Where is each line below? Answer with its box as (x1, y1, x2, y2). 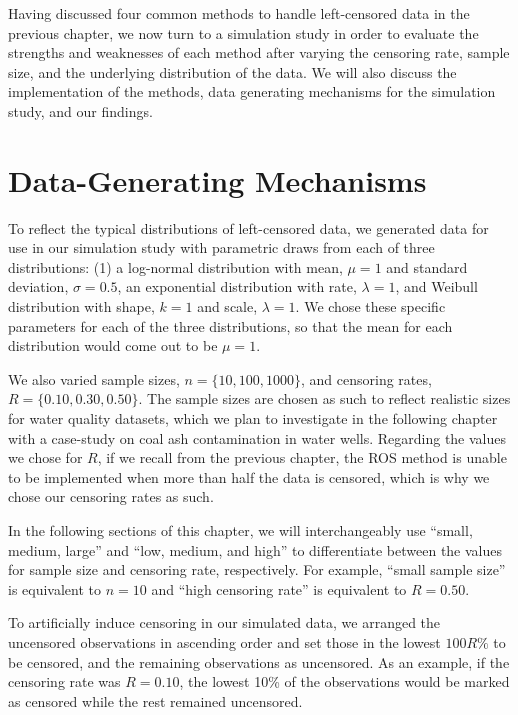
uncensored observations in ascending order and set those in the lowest (8, 631, 441, 652)
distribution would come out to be (8, 335, 218, 356)
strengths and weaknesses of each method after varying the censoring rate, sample (8, 42, 510, 63)
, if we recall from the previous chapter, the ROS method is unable (97, 447, 507, 468)
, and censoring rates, (301, 368, 432, 389)
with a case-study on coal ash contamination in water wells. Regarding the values (8, 427, 507, 448)
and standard (386, 256, 468, 277)
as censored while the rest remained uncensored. (8, 690, 303, 711)
